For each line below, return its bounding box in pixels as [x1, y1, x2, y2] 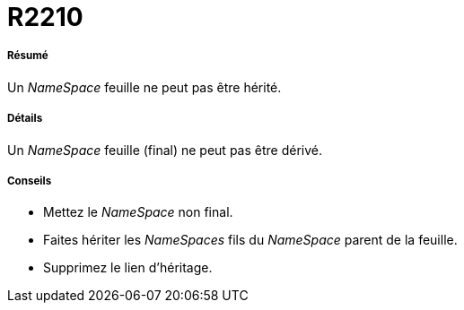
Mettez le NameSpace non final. [43, 204, 233, 220]
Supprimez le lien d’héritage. [43, 260, 213, 276]
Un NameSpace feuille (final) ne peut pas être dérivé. [7, 142, 322, 158]
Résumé [7, 49, 48, 63]
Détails [7, 112, 43, 125]
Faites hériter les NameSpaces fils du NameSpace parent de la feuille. [43, 232, 458, 248]
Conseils [7, 174, 52, 187]
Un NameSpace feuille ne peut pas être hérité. [7, 79, 282, 95]
